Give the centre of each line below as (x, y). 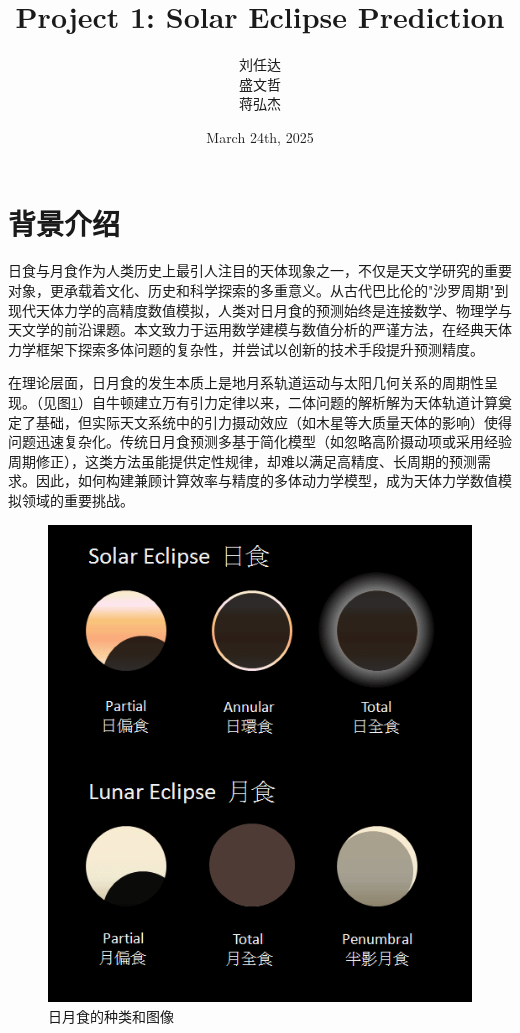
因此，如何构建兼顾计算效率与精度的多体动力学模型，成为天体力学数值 (266, 480)
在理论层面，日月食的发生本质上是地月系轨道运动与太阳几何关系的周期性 (246, 382)
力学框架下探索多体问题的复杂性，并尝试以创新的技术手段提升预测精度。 (246, 348)
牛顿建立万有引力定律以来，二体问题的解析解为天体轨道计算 (301, 402)
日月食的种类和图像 (111, 1015)
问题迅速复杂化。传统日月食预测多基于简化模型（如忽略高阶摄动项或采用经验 (260, 441)
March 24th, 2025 (260, 136)
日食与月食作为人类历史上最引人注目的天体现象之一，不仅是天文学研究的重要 (260, 270)
